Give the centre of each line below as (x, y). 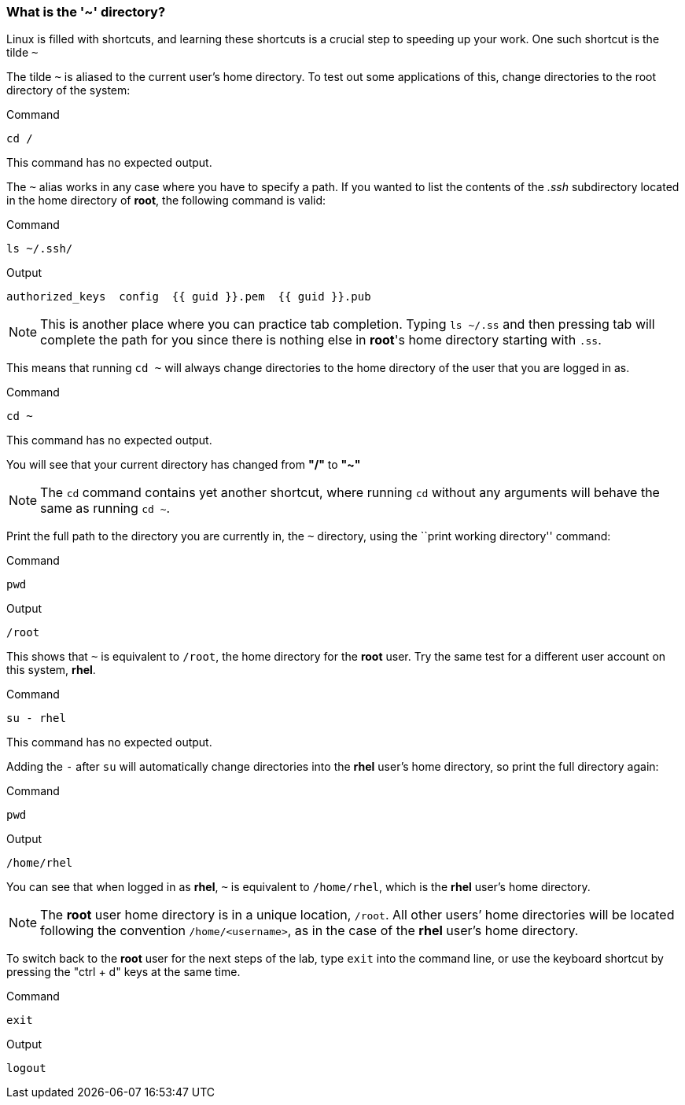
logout (26, 1068)
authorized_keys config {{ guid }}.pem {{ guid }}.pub (189, 297)
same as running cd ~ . (105, 508)
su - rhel (36, 718)
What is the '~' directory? (86, 12)
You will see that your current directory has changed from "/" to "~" (184, 465)
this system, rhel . (51, 670)
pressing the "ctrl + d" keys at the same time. (123, 972)
